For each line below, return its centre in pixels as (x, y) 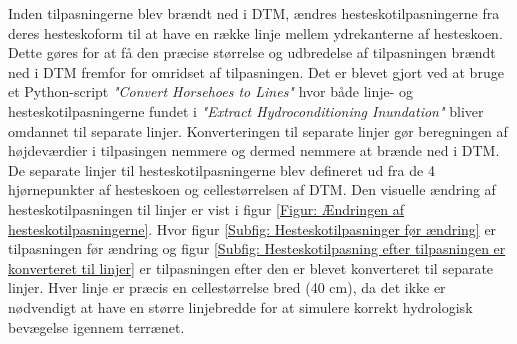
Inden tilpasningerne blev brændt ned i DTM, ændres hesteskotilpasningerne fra (254, 13)
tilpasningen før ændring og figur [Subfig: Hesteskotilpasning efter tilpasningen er (257, 248)
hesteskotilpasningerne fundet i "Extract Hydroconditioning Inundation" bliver (246, 110)
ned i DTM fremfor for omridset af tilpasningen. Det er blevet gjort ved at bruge (256, 71)
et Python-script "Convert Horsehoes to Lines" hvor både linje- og (211, 91)
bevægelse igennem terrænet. (96, 326)
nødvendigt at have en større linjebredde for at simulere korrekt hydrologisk (240, 306)
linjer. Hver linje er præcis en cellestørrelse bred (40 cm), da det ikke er (227, 287)
